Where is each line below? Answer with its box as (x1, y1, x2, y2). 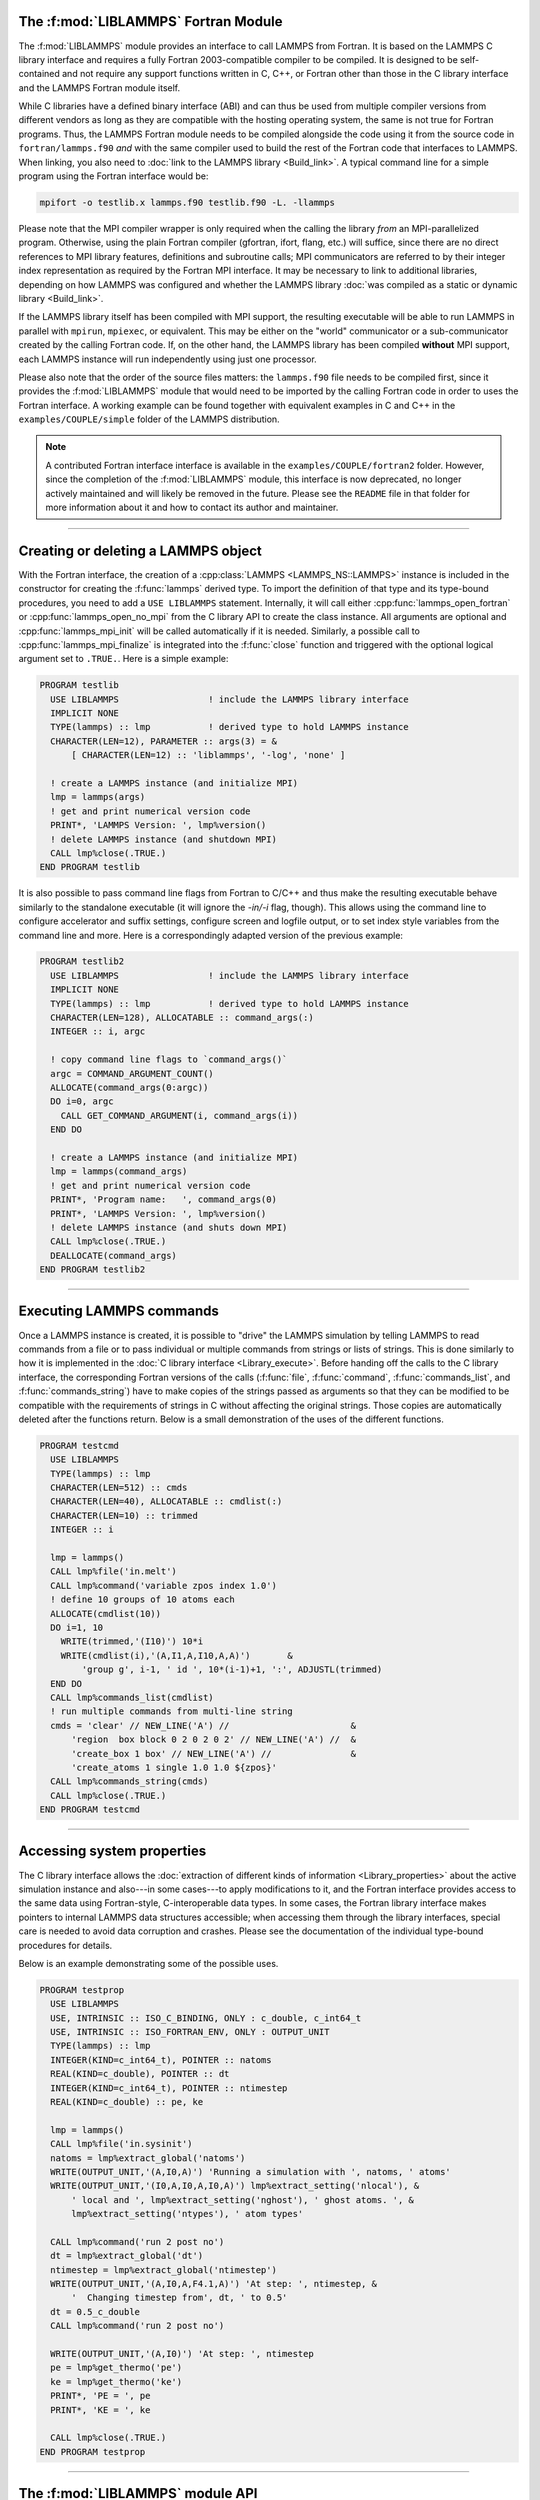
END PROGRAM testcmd (39, 1804, 140, 1815)
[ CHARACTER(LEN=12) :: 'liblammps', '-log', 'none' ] (71, 750, 346, 761)
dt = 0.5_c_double (50, 2306, 140, 2317)
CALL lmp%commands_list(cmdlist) (50, 1691, 214, 1703)
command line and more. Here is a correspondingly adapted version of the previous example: (18, 929, 404, 941)
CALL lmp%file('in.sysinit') (50, 2138, 194, 2150)
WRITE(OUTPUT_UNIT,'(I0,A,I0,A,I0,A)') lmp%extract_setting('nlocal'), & (50, 2180, 420, 2192)
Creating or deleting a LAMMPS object (18, 542, 262, 559)
